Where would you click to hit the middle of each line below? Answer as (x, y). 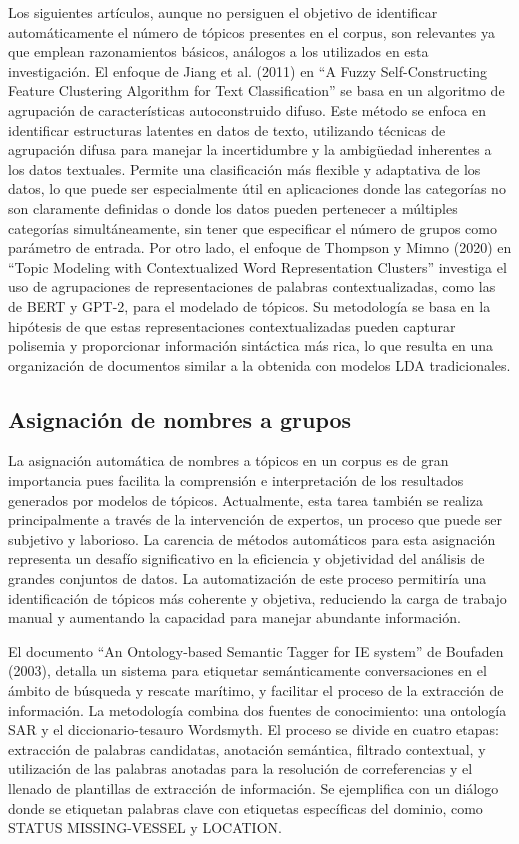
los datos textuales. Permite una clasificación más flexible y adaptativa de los (244, 168)
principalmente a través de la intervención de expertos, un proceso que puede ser (255, 519)
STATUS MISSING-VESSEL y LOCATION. (145, 827)
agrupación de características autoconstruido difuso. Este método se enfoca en (247, 109)
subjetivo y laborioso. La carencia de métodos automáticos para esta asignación (252, 538)
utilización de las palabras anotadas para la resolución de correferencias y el (240, 768)
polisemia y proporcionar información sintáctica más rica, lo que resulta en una (251, 345)
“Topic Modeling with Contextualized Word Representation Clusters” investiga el (257, 266)
